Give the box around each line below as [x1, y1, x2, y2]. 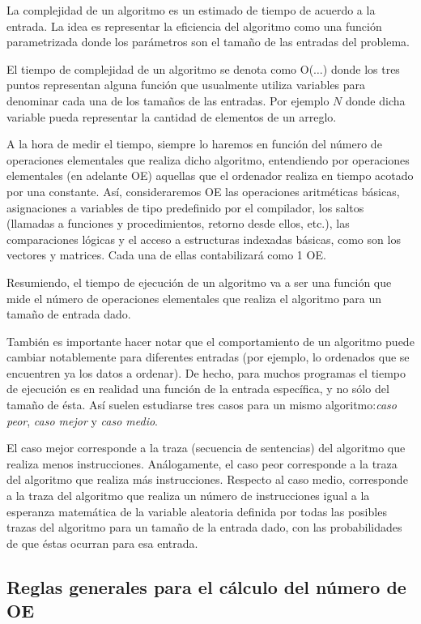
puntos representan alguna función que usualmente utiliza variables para [6, 76, 366, 93]
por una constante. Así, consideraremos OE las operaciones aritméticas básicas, [6, 182, 400, 199]
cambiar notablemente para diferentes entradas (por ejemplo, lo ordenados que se [6, 348, 410, 365]
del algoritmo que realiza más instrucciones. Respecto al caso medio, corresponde [6, 471, 408, 488]
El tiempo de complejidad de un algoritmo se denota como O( [6, 60, 314, 77]
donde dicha [346, 92, 406, 109]
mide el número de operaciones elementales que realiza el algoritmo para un [6, 289, 382, 306]
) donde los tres [322, 60, 400, 77]
